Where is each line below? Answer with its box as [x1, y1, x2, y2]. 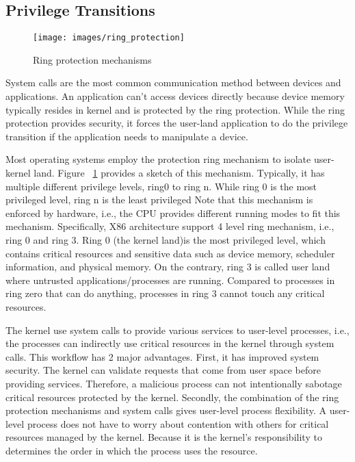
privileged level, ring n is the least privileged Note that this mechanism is [5, 192, 313, 207]
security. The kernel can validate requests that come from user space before [5, 363, 321, 377]
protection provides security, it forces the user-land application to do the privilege [5, 116, 348, 130]
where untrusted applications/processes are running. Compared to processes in [5, 272, 335, 287]
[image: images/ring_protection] [33, 33, 185, 43]
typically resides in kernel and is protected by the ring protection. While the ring [5, 102, 345, 116]
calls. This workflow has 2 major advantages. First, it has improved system [5, 349, 319, 363]
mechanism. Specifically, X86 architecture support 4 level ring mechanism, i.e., [5, 219, 334, 233]
